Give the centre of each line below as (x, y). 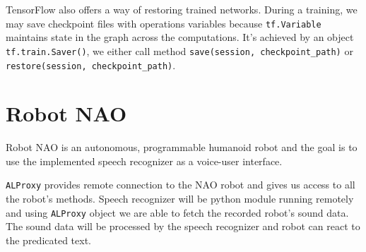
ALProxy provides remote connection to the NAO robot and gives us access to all (181, 185)
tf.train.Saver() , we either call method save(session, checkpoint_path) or (179, 50)
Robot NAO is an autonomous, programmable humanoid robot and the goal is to (182, 147)
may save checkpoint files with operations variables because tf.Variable (164, 23)
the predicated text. (48, 240)
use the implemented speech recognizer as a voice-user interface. (144, 161)
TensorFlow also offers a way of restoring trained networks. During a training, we (182, 9)
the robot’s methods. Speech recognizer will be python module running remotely (180, 199)
